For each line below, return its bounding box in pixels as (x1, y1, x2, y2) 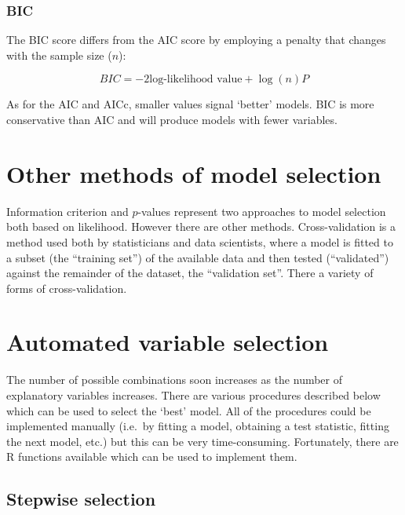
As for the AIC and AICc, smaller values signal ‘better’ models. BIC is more (6, 96, 374, 112)
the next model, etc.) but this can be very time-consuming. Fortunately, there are (6, 433, 399, 449)
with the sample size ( (6, 46, 112, 63)
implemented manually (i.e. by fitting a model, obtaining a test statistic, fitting (6, 418, 389, 434)
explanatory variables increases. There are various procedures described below (6, 387, 381, 403)
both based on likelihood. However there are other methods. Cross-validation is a (6, 218, 396, 235)
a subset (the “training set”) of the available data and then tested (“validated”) (6, 249, 389, 265)
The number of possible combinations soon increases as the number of (6, 371, 343, 388)
